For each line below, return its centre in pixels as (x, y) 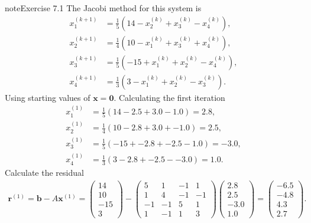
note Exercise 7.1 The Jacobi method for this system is (103, 8)
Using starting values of (48, 97)
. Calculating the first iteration (169, 97)
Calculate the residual (44, 172)
